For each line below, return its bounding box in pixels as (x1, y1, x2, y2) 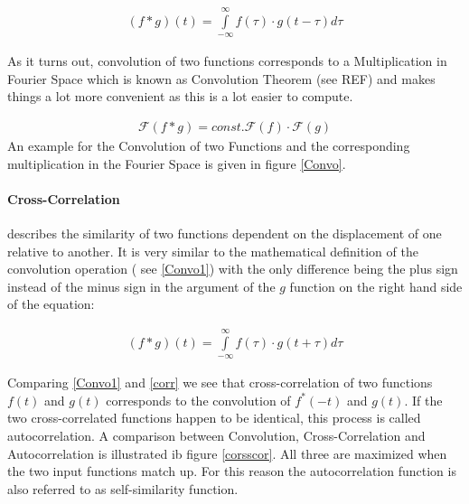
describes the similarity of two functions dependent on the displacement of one (7, 224, 442, 243)
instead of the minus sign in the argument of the (7, 276, 276, 295)
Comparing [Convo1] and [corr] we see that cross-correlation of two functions (7, 373, 433, 392)
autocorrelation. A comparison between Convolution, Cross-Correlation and (7, 425, 426, 444)
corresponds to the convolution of (106, 390, 291, 409)
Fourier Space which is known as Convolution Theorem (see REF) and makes (7, 69, 436, 88)
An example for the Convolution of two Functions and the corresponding (7, 136, 410, 155)
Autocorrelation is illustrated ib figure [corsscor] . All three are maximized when (7, 443, 447, 462)
